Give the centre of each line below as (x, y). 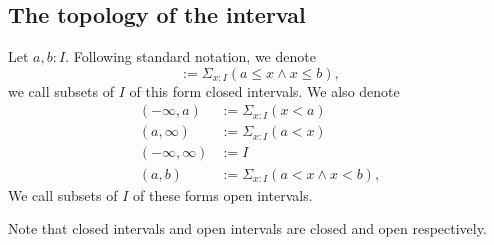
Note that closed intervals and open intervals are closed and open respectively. (247, 228)
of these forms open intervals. (222, 194)
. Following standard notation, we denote (190, 56)
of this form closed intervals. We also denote (264, 90)
